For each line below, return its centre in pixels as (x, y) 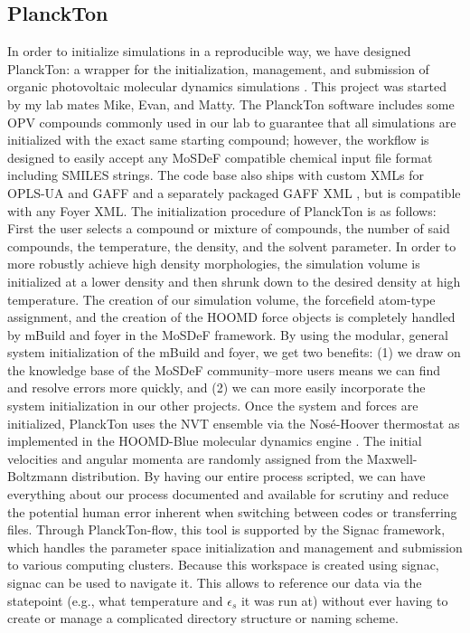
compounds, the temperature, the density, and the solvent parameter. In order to (232, 246)
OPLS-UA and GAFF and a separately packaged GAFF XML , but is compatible (234, 192)
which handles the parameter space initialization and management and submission (235, 547)
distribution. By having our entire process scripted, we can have (249, 476)
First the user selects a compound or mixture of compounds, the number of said (229, 228)
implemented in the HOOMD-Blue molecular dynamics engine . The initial (215, 441)
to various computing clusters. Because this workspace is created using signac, (223, 565)
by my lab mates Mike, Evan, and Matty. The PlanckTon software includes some (231, 104)
